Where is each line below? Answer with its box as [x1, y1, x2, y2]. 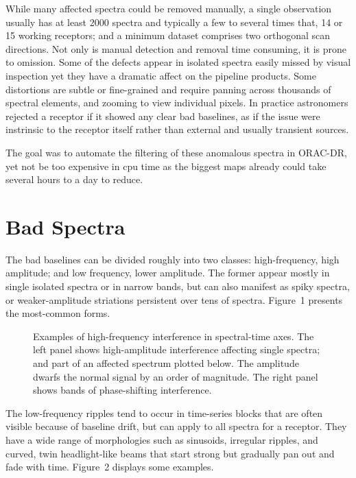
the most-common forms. [5, 306, 110, 320]
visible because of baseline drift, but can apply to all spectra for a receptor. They [5, 419, 347, 433]
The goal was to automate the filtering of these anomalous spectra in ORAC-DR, [5, 145, 347, 159]
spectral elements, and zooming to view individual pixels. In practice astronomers [5, 95, 348, 110]
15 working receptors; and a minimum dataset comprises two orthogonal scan [5, 28, 331, 43]
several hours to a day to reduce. [5, 172, 143, 187]
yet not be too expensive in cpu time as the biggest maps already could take [5, 158, 327, 173]
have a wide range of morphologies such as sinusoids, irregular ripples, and [5, 432, 318, 446]
